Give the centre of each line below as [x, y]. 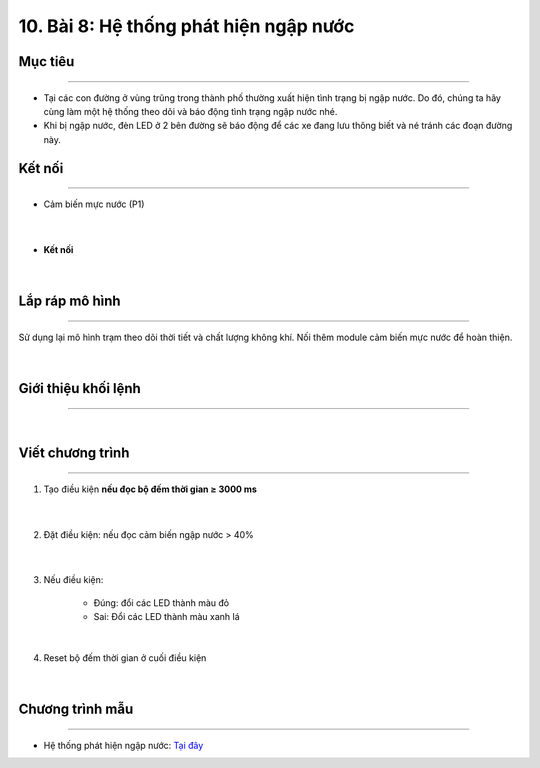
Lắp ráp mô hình [69, 301]
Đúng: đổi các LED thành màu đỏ [161, 602]
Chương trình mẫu [76, 709]
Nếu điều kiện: [73, 580]
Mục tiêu [46, 61]
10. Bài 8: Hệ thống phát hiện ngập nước [186, 26]
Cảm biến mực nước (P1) [94, 204]
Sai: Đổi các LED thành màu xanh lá [166, 617]
